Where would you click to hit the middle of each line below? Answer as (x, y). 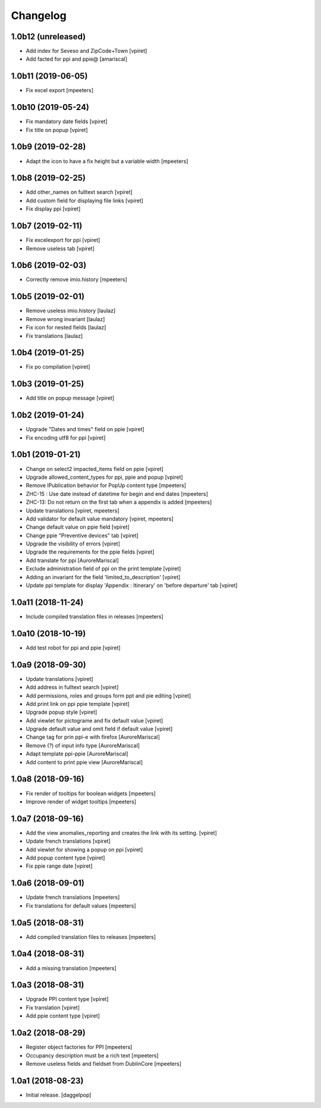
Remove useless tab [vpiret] (60, 248)
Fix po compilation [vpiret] (58, 367)
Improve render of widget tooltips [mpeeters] (81, 801)
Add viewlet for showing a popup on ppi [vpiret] (84, 849)
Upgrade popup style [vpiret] (62, 712)
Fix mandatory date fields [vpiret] (67, 121)
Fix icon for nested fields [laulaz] (66, 328)
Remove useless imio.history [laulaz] (71, 311)
